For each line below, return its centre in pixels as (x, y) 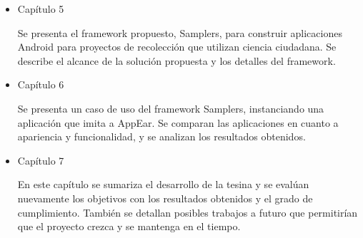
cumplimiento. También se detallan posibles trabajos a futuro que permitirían (188, 212)
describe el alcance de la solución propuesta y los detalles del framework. (176, 60)
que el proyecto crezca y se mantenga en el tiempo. (129, 226)
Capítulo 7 (41, 160)
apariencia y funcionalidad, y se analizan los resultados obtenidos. (161, 136)
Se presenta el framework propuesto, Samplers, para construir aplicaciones (180, 32)
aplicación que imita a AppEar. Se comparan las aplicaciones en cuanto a (178, 122)
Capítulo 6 (41, 84)
